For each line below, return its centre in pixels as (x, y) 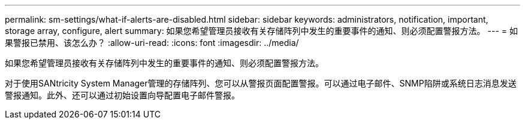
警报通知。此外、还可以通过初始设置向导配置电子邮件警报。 (122, 95)
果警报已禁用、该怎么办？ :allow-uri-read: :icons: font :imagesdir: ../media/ (152, 43)
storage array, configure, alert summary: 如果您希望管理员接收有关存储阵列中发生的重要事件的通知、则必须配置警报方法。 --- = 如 (262, 31)
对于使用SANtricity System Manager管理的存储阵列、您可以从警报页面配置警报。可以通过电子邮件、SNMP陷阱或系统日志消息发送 (261, 83)
